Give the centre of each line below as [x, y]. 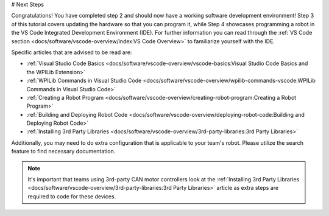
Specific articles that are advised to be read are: [72, 52]
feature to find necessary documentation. [63, 152]
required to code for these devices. [72, 196]
